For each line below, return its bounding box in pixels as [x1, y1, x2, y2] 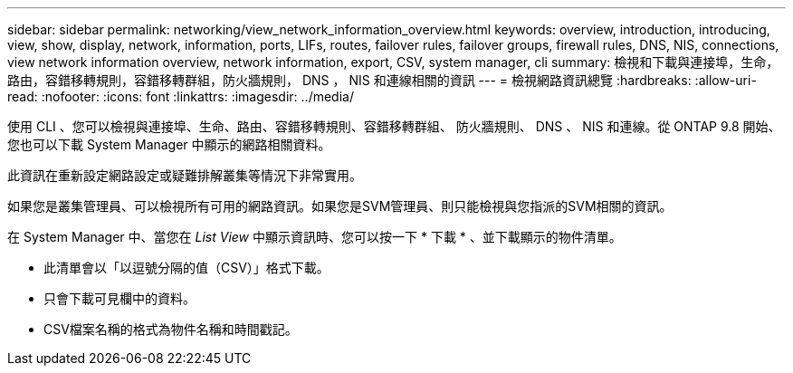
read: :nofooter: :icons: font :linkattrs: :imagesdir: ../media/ [7, 89, 354, 104]
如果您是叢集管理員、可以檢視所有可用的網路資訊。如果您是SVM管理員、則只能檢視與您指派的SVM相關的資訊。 [7, 198, 673, 214]
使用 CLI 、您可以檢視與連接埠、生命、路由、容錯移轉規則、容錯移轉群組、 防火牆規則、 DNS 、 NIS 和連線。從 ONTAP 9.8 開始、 [7, 119, 781, 134]
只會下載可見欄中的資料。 [43, 291, 196, 306]
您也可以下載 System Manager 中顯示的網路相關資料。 [7, 137, 331, 152]
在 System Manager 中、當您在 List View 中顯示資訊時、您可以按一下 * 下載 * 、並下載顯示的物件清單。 [7, 229, 622, 244]
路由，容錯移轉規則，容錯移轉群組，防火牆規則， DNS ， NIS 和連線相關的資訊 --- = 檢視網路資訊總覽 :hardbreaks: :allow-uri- [7, 72, 757, 88]
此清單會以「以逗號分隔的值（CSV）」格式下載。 [43, 260, 330, 275]
